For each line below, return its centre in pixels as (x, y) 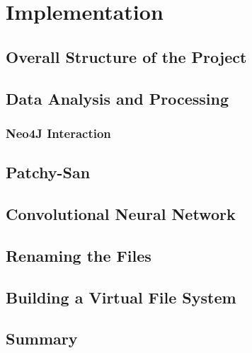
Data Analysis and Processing (117, 98)
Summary (42, 338)
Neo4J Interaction (58, 133)
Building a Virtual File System (121, 297)
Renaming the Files (79, 255)
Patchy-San (48, 172)
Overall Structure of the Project (126, 56)
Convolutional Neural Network (121, 213)
